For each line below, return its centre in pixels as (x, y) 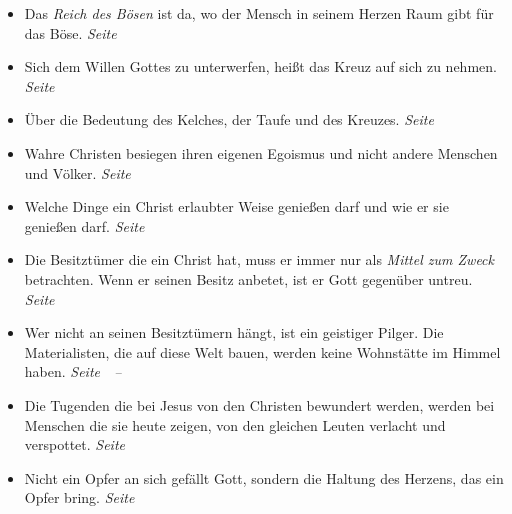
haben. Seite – (73, 371)
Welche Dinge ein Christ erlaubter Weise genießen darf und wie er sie (236, 206)
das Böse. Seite (70, 32)
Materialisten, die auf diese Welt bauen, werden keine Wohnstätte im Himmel (262, 351)
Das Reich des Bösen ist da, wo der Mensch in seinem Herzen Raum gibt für (259, 13)
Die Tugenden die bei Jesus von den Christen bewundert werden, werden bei (259, 404)
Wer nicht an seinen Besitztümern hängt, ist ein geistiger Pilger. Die (234, 332)
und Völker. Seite (77, 172)
